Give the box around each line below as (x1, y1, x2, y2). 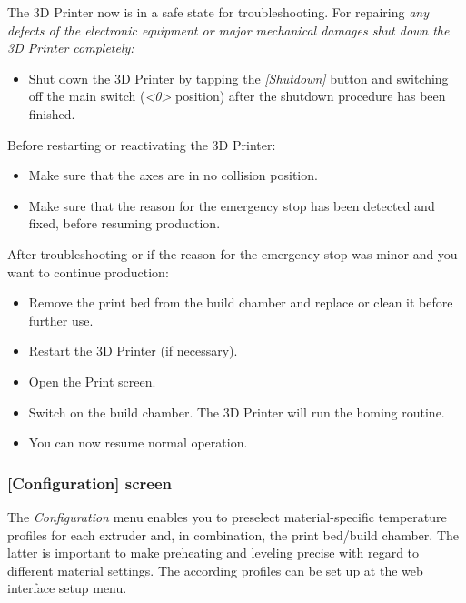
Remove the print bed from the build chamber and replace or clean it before (28, 293, 453, 312)
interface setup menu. (7, 578, 127, 598)
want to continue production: (7, 262, 169, 281)
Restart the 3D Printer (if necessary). (28, 341, 238, 360)
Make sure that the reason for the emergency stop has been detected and (28, 196, 435, 215)
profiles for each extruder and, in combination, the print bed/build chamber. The (7, 525, 459, 544)
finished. (28, 104, 75, 123)
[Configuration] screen (7, 471, 172, 494)
